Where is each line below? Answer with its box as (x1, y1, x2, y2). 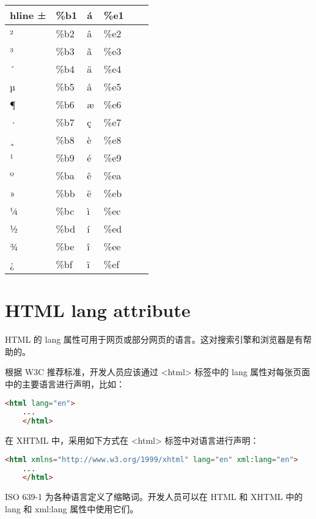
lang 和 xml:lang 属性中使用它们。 (5, 502, 139, 515)
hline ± (10, 8, 46, 22)
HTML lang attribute (5, 297, 191, 323)
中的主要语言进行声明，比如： (5, 377, 125, 390)
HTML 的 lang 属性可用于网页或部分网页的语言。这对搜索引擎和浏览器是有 (5, 333, 303, 346)
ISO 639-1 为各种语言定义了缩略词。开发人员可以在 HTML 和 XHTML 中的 (5, 490, 303, 503)
